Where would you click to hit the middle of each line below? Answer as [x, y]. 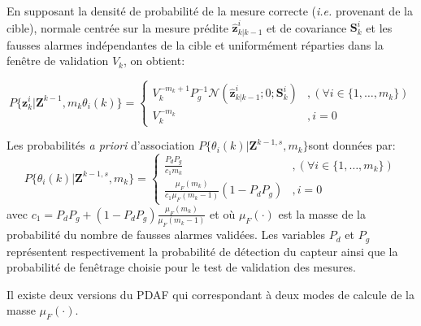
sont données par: [352, 145]
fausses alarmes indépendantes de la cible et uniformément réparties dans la [195, 44]
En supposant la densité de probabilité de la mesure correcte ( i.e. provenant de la [210, 11]
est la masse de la [322, 213]
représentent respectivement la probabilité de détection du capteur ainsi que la [202, 251]
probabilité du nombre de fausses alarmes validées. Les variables [166, 235]
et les [379, 27]
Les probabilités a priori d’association [101, 145]
